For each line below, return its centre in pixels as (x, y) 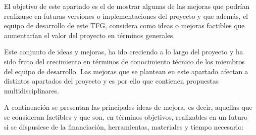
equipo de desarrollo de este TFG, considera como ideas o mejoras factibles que (124, 25)
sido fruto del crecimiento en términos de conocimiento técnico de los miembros (125, 61)
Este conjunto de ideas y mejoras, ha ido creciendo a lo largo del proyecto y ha (124, 52)
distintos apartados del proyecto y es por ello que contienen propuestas (111, 81)
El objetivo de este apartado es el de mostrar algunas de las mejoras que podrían (127, 6)
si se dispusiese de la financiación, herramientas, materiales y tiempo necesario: (124, 126)
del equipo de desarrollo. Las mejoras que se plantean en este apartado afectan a (126, 71)
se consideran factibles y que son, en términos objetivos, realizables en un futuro (126, 116)
